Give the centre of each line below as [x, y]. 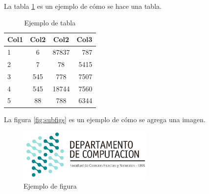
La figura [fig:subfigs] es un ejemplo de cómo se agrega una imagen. [105, 119]
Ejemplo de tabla [50, 22]
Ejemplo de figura [50, 186]
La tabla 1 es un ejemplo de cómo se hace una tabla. [83, 6]
